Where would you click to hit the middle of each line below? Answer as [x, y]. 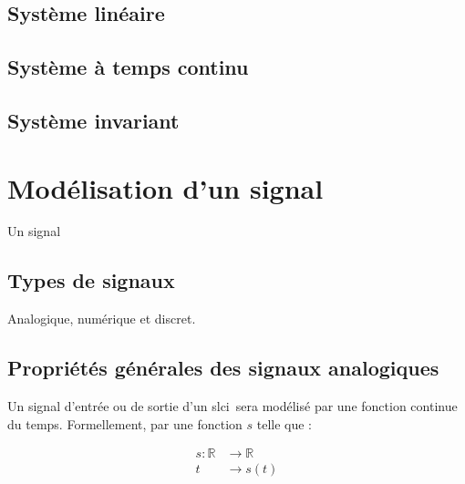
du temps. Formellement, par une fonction [125, 423]
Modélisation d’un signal [165, 187]
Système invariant [93, 120]
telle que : [284, 423]
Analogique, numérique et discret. [102, 319]
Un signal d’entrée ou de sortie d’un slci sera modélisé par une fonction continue [232, 406]
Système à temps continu [128, 67]
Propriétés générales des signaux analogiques [223, 368]
